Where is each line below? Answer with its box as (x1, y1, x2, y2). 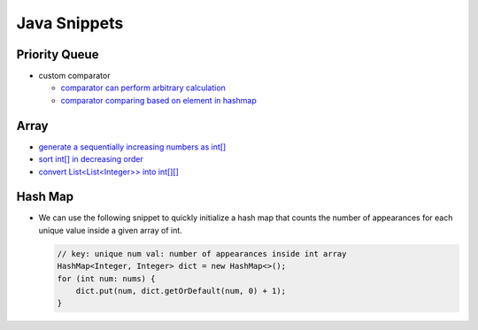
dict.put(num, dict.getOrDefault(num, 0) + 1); (75, 286, 287, 295)
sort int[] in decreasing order (38, 154, 143, 165)
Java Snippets (16, 13, 124, 33)
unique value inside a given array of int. (38, 225, 183, 235)
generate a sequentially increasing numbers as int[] (38, 142, 227, 152)
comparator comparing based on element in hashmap (60, 95, 257, 105)
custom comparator (38, 71, 111, 81)
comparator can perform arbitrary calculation (60, 82, 226, 93)
